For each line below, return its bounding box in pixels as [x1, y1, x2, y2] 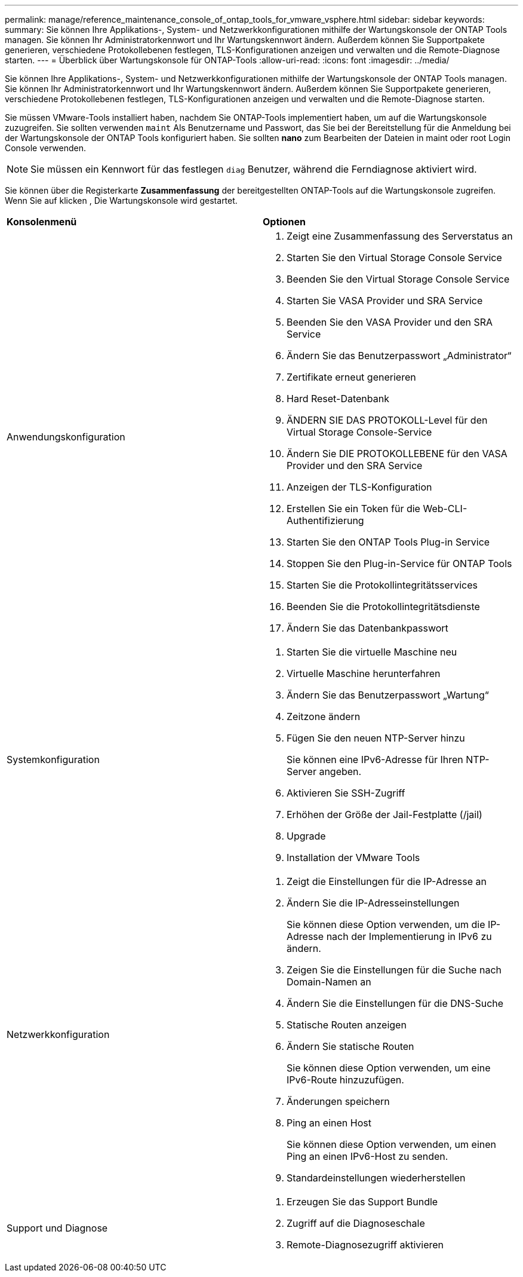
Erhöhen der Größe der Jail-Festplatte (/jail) [287, 809, 482, 820]
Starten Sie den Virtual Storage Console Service [287, 252, 502, 264]
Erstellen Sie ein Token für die [287, 503, 420, 515]
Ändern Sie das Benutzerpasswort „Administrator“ [287, 350, 512, 362]
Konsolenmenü [7, 216, 77, 228]
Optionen [263, 216, 306, 228]
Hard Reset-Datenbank [287, 393, 389, 405]
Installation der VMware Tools [287, 852, 420, 863]
